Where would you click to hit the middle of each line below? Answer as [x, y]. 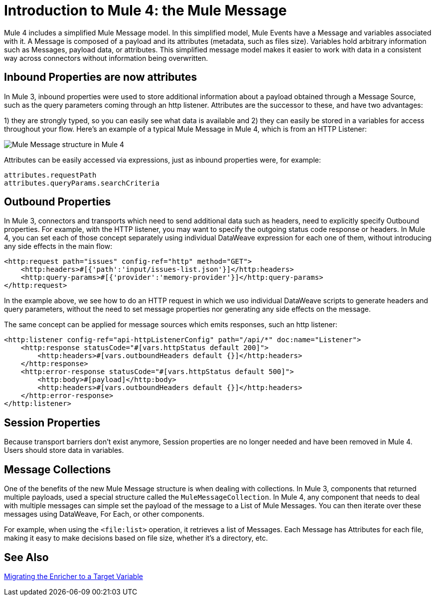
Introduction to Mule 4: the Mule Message [145, 10]
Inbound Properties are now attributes [101, 77]
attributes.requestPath [50, 175]
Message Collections [58, 469]
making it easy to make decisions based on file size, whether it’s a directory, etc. [136, 538]
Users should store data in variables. [64, 450]
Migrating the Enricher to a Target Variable [73, 576]
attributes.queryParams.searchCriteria [82, 183]
